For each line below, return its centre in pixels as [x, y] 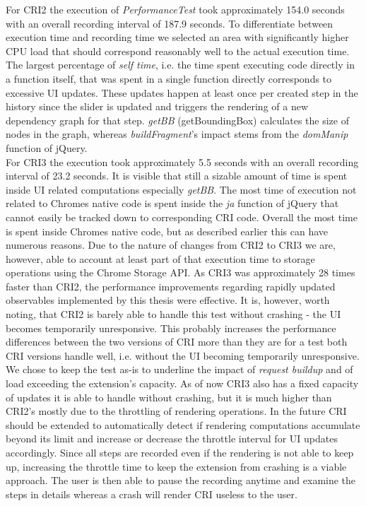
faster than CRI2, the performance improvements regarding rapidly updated [171, 286]
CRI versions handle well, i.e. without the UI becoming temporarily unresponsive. [183, 355]
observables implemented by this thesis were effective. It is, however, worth [168, 300]
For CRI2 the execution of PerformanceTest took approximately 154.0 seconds [175, 9]
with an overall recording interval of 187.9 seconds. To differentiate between [170, 23]
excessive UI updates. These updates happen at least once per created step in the [182, 92]
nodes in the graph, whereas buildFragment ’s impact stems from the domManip [177, 134]
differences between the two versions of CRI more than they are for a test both [177, 342]
